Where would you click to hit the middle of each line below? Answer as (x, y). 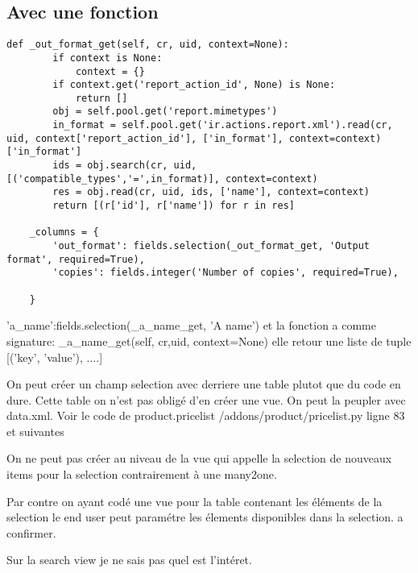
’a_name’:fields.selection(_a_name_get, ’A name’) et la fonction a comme (192, 325)
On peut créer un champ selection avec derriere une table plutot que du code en (204, 384)
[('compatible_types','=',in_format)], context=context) (162, 179)
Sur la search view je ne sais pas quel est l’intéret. (129, 560)
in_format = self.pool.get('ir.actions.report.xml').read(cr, (223, 125)
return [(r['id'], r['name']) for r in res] (174, 206)
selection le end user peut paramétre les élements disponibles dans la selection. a (205, 517)
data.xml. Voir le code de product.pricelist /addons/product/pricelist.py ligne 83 (206, 415)
